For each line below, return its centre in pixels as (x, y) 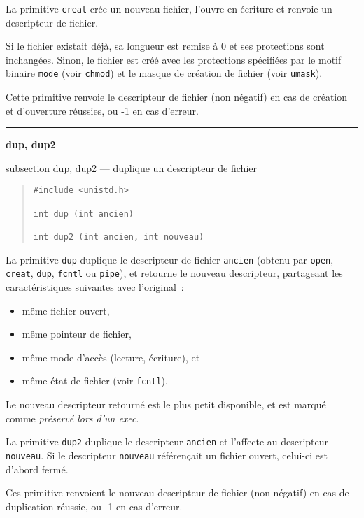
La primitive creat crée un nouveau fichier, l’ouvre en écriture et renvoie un (169, 8)
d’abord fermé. (37, 469)
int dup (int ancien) (83, 214)
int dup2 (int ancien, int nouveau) (119, 237)
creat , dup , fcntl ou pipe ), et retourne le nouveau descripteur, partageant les (174, 273)
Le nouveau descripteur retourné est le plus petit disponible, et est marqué (166, 404)
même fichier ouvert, (66, 310)
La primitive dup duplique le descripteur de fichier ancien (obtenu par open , (170, 259)
